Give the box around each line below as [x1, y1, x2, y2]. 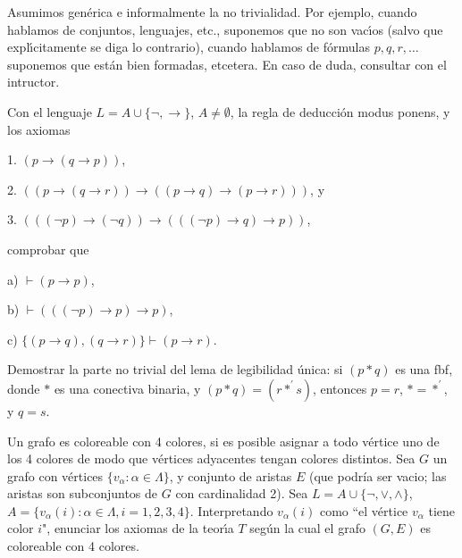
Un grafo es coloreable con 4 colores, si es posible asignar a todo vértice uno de [7, 431, 440, 450]
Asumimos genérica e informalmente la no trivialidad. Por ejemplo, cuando [7, 3, 417, 21]
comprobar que [7, 239, 89, 258]
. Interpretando [189, 501, 273, 520]
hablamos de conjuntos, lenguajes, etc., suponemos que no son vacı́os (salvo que [7, 20, 443, 38]
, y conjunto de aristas [169, 466, 292, 485]
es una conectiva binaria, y [54, 379, 201, 397]
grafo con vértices [7, 466, 104, 485]
